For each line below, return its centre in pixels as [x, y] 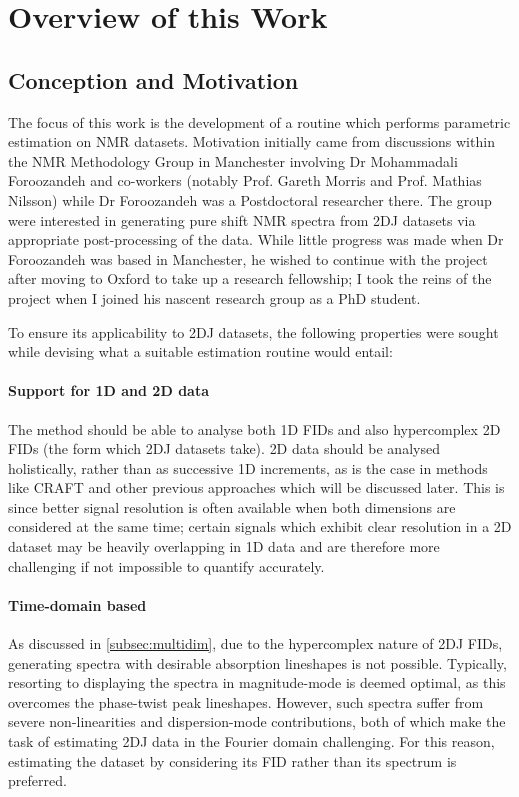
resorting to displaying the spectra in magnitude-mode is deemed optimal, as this [257, 682]
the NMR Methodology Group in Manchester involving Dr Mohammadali [233, 160]
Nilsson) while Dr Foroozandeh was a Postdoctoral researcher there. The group [250, 199]
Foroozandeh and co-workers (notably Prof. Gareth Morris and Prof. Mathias [245, 180]
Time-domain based [77, 604]
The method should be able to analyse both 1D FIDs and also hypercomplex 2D [254, 428]
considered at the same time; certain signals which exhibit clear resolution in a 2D [260, 526]
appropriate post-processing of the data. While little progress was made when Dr [256, 239]
